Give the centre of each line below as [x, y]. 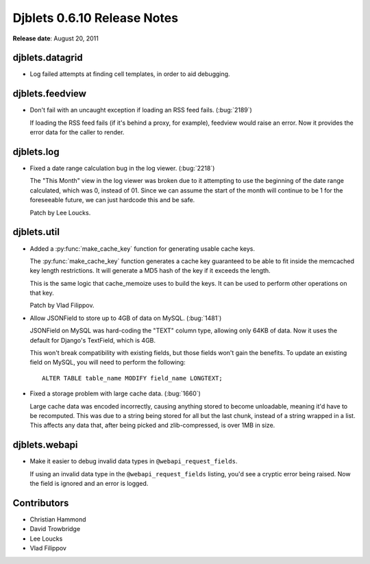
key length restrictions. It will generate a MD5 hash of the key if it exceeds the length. [150, 271]
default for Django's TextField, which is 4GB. [93, 340]
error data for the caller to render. [77, 132]
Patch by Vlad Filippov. [62, 306]
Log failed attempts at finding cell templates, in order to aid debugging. [130, 74]
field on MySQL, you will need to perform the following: [108, 363]
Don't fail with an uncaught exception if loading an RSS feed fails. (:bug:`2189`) [141, 110]
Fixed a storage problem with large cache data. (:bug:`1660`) [115, 393]
